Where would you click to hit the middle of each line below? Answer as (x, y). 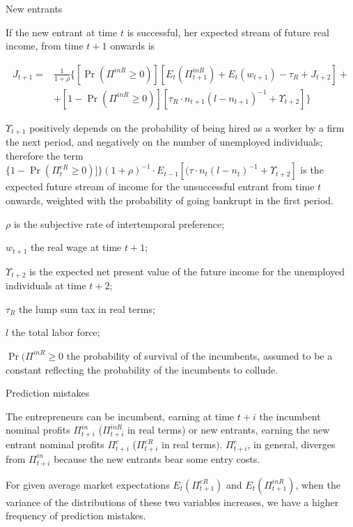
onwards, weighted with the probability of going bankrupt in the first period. (170, 200)
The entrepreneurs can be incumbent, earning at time (120, 416)
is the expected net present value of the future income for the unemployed (187, 271)
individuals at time (46, 285)
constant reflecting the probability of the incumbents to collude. (142, 369)
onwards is (133, 46)
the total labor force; (56, 332)
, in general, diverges (291, 444)
